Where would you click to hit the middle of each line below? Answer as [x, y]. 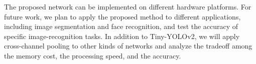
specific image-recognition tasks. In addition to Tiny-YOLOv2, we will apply [122, 36]
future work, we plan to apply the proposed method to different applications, [122, 16]
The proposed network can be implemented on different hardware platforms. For [128, 6]
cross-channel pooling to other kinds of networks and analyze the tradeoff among [128, 46]
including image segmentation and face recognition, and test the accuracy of [121, 26]
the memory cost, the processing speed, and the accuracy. [93, 55]
